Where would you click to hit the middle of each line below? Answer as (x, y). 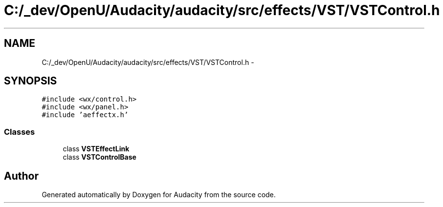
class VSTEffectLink (96, 149)
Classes (20, 132)
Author (21, 176)
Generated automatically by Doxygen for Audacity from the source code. (159, 195)
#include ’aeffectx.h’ (85, 115)
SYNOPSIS (31, 81)
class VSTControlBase (100, 157)
